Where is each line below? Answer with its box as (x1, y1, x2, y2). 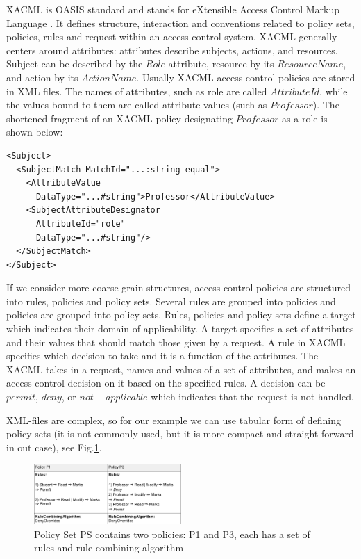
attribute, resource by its (168, 56, 274, 71)
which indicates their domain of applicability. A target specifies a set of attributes (6, 321, 354, 336)
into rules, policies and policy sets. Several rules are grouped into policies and (6, 293, 336, 308)
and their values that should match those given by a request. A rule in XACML (6, 334, 346, 349)
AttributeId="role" (35, 218, 126, 229)
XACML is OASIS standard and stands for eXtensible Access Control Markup (6, 2, 340, 16)
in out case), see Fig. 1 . (6, 439, 102, 454)
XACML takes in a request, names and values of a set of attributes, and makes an (6, 362, 356, 376)
